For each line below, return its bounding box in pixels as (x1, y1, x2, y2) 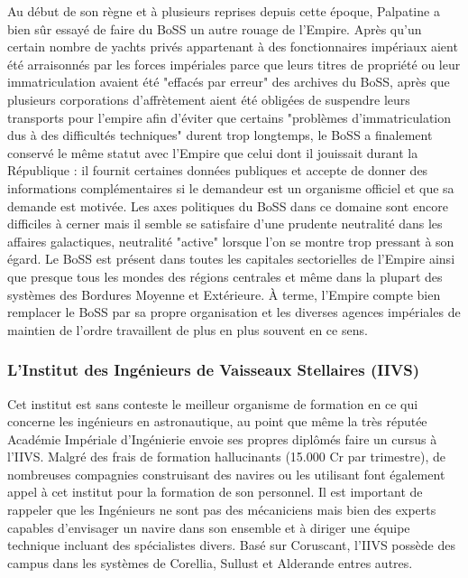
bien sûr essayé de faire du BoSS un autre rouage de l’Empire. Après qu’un (7, 19, 422, 38)
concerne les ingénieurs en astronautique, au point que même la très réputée (7, 412, 427, 431)
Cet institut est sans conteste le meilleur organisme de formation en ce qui (7, 394, 418, 413)
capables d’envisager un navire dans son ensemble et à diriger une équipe (7, 517, 410, 536)
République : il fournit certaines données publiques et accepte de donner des (7, 161, 428, 180)
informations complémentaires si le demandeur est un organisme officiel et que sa (7, 178, 454, 197)
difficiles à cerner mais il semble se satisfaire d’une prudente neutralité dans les (7, 214, 443, 233)
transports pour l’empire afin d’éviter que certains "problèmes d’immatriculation (7, 107, 452, 126)
